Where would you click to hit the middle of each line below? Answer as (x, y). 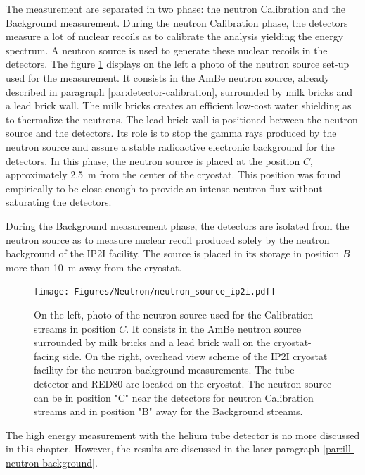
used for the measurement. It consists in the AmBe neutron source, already (168, 77)
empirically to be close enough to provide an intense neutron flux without (164, 188)
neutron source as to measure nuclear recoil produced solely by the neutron (168, 239)
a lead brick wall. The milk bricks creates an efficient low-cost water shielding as (179, 105)
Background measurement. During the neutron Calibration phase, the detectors (177, 22)
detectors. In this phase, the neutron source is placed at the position (153, 160)
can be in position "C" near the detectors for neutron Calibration (174, 397)
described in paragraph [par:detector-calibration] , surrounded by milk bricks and (179, 91)
